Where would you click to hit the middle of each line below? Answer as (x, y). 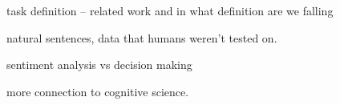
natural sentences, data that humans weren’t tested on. (142, 37)
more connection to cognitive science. (98, 91)
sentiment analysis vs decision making (99, 65)
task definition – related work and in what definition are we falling (170, 10)
